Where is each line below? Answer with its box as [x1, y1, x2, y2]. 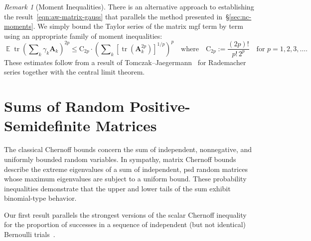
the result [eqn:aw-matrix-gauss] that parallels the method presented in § [4, 11, 229, 21]
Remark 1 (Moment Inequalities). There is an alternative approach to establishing [4, 1, 254, 11]
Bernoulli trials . [4, 229, 55, 240]
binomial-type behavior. [4, 193, 77, 203]
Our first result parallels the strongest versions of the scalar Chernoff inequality [4, 209, 247, 220]
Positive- [129, 96, 190, 116]
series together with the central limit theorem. [4, 67, 145, 77]
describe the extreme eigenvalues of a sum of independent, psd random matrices [4, 163, 248, 174]
